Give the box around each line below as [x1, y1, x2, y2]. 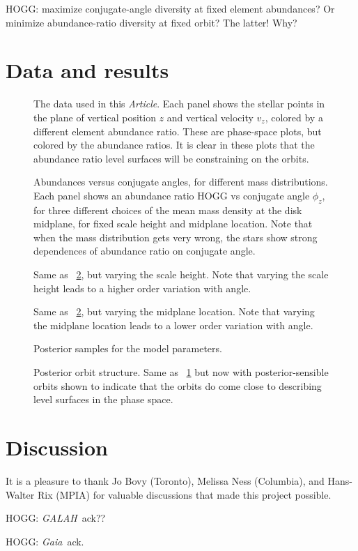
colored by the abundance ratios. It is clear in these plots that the [33, 137, 315, 152]
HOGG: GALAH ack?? [6, 511, 106, 525]
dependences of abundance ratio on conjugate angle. [33, 243, 256, 258]
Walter [6, 487, 35, 501]
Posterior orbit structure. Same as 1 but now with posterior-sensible [33, 365, 329, 379]
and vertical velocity [166, 110, 254, 124]
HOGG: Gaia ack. [6, 534, 84, 548]
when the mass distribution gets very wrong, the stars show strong [33, 229, 318, 244]
